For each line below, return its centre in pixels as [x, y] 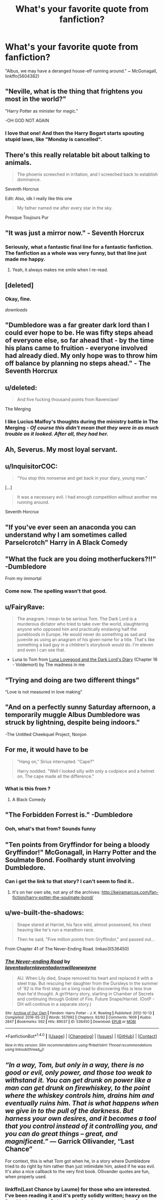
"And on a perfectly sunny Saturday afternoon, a [81, 707]
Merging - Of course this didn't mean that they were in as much [82, 428]
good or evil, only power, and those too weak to [79, 1073]
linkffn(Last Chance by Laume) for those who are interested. [78, 1189]
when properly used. [26, 1177]
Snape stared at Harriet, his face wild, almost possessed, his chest [84, 924]
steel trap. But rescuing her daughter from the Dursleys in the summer [88, 983]
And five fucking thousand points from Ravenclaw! [68, 399]
